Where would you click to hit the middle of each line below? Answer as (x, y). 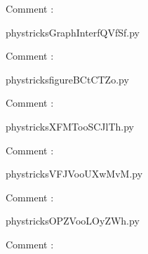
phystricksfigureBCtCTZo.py (67, 79)
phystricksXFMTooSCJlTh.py (70, 126)
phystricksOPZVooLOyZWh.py (73, 221)
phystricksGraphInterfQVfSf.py (73, 32)
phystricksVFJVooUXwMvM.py (74, 174)
